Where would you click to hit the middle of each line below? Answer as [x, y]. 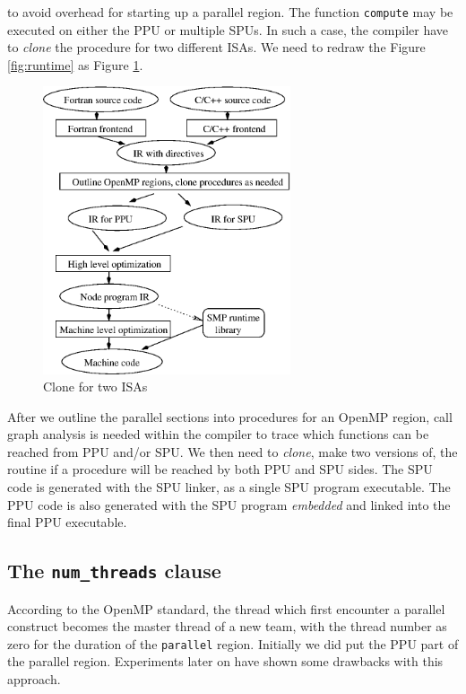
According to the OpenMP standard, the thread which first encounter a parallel [226, 608]
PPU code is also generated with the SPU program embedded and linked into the [229, 504]
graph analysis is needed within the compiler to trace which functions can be [218, 434]
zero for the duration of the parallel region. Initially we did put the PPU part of [233, 643]
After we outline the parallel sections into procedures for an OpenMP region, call [230, 416]
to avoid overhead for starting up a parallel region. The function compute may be [230, 12]
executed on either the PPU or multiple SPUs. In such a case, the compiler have [228, 29]
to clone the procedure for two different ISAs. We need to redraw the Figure [216, 47]
